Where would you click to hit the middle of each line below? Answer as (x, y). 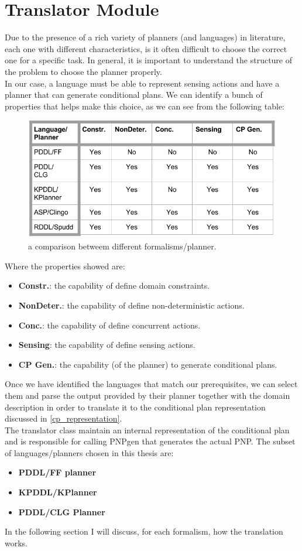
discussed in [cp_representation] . (64, 418)
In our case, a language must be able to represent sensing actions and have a (142, 83)
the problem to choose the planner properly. (83, 71)
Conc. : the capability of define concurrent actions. (109, 325)
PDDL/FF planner (57, 472)
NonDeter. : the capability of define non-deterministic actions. (131, 305)
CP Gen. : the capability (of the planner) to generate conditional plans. (148, 364)
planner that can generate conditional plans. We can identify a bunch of (134, 95)
